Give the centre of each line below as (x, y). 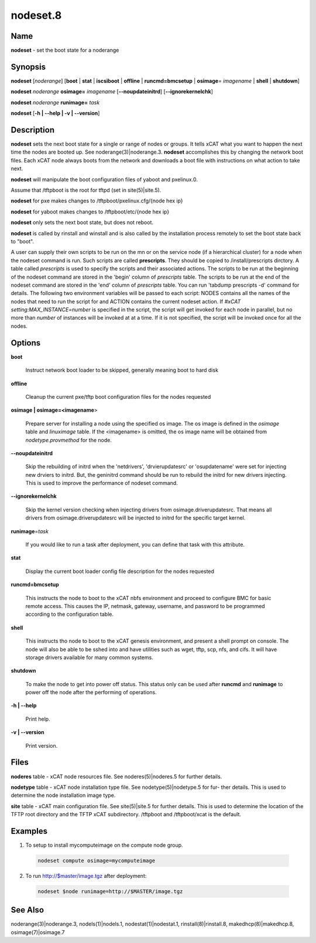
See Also (27, 910)
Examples (29, 831)
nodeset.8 (36, 15)
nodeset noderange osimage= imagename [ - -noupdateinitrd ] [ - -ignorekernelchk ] (112, 91)
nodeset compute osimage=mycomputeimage (96, 861)
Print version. (42, 745)
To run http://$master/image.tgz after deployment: (86, 876)
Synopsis (28, 67)
